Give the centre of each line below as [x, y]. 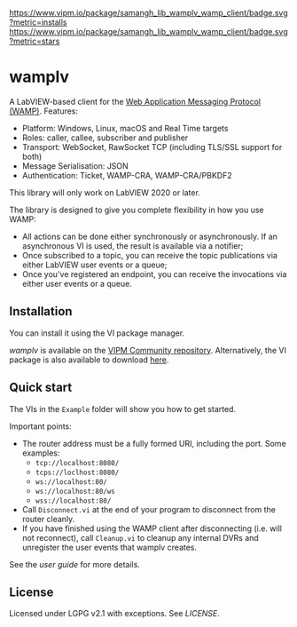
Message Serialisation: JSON [75, 166]
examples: [41, 453]
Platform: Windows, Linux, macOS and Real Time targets [125, 128]
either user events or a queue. [77, 283]
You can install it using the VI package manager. [97, 333]
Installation [41, 311]
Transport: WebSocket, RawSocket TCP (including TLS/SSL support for [152, 147]
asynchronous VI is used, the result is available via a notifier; [133, 246]
